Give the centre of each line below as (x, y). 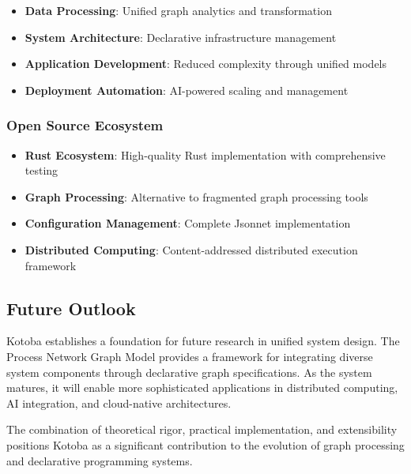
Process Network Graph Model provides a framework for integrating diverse (190, 356)
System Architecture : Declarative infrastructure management (181, 37)
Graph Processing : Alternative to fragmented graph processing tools (196, 196)
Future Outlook (71, 308)
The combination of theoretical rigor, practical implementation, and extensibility (202, 429)
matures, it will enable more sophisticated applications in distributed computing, (202, 387)
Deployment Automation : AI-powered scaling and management (187, 90)
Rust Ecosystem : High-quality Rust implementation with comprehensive (205, 154)
